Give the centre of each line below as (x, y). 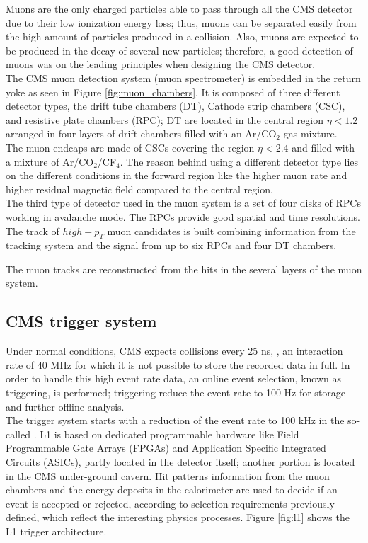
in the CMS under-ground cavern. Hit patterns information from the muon (168, 475)
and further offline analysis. (65, 406)
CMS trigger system (81, 321)
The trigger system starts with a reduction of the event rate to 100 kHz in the (175, 420)
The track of (33, 230)
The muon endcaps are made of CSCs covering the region (130, 147)
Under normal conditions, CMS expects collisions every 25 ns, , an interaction (174, 351)
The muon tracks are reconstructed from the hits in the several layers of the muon (184, 269)
